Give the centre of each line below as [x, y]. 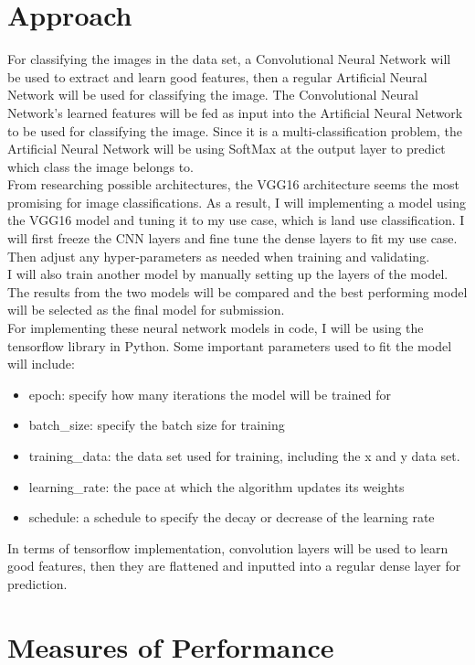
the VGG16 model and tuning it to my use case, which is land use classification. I [236, 220]
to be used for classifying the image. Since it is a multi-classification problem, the [235, 130]
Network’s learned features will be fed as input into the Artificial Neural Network [235, 112]
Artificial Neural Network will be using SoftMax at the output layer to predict [227, 149]
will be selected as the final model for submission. [146, 310]
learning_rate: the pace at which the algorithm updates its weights [216, 486]
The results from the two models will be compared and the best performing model [237, 291]
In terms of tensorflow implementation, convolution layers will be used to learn [228, 547]
